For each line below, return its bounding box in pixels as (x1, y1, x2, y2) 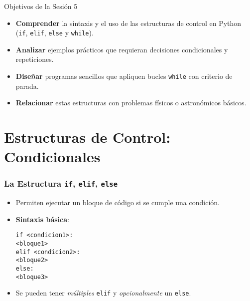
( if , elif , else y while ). (15, 27, 94, 38)
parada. (15, 80, 39, 91)
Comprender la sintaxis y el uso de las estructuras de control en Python (15, 17, 242, 28)
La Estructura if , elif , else (4, 177, 118, 190)
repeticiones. (15, 54, 54, 64)
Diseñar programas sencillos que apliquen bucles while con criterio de (15, 71, 233, 81)
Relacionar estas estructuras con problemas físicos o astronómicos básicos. (15, 97, 247, 108)
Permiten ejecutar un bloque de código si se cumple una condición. (15, 197, 220, 208)
